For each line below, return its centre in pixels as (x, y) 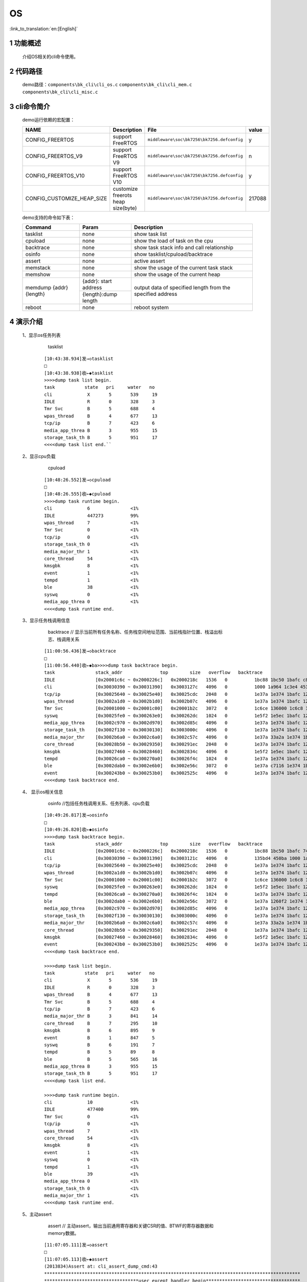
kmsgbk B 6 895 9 (100, 1030)
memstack (38, 268)
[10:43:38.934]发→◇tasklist (79, 358)
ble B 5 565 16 (101, 1059)
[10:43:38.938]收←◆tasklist (79, 373)
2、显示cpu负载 (39, 456)
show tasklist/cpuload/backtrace (173, 254)
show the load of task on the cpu (173, 241)
